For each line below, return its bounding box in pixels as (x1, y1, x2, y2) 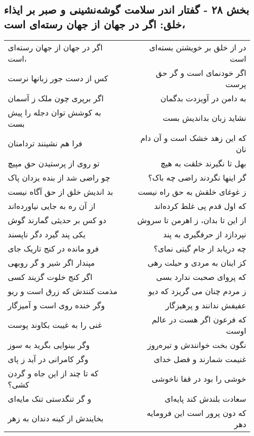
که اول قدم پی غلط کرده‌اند (154, 200, 246, 211)
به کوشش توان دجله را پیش (8, 106, 102, 118)
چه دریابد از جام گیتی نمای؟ (153, 242, 246, 254)
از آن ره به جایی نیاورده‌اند (8, 200, 96, 211)
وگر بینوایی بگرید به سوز (8, 339, 90, 350)
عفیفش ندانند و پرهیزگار (165, 299, 246, 311)
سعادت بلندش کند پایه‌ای (165, 392, 246, 404)
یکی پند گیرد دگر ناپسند (8, 228, 85, 240)
